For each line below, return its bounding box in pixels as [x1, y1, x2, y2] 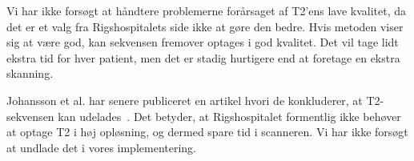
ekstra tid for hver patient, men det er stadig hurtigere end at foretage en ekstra [6, 49, 400, 66]
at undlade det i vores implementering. [6, 139, 196, 155]
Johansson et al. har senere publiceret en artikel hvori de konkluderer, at [6, 91, 363, 108]
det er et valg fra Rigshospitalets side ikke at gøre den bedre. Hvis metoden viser [6, 18, 404, 34]
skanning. [6, 65, 54, 82]
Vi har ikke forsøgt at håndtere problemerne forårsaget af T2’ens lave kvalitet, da [6, 2, 407, 18]
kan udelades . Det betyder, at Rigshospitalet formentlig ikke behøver [58, 107, 401, 124]
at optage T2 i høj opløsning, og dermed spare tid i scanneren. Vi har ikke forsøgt [6, 123, 408, 140]
